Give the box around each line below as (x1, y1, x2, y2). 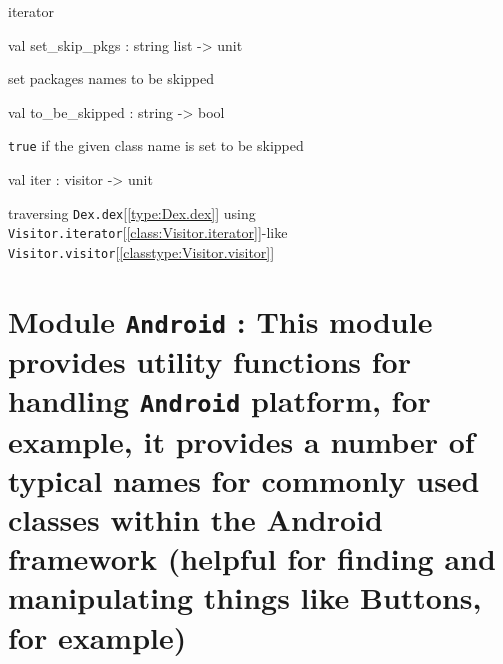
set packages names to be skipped (8, 68, 214, 89)
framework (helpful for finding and (8, 538, 496, 579)
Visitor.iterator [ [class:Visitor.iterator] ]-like (8, 222, 288, 243)
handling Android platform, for (8, 380, 431, 421)
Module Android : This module (8, 300, 433, 341)
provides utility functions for (8, 341, 411, 382)
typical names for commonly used (8, 459, 480, 500)
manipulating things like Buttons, (8, 577, 482, 618)
